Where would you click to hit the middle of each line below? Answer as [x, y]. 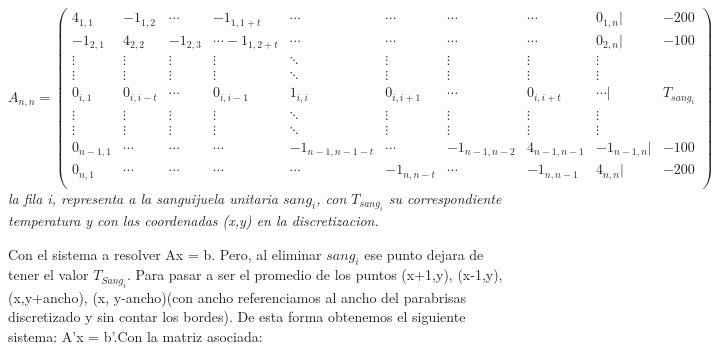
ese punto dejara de [424, 253]
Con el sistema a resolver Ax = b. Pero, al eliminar [165, 253]
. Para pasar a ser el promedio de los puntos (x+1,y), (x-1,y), [314, 274]
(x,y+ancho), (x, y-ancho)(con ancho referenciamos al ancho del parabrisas [237, 296]
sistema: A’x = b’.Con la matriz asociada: [135, 335]
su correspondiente [445, 197]
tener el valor [48, 274]
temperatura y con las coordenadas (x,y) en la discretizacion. [193, 220]
